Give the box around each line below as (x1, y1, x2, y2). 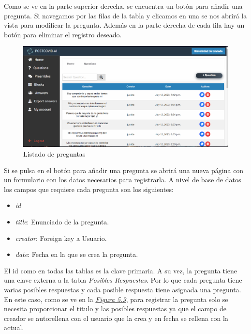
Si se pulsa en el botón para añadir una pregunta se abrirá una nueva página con (4, 165, 244, 175)
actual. (4, 322, 24, 333)
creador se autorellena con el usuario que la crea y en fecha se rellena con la (4, 313, 228, 323)
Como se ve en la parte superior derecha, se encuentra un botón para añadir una (4, 1, 243, 11)
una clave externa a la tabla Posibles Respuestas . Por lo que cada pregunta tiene (4, 275, 242, 285)
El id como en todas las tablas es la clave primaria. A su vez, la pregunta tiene (4, 265, 237, 275)
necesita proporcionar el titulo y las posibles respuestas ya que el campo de (4, 303, 226, 314)
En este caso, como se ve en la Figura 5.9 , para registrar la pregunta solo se (4, 294, 228, 304)
